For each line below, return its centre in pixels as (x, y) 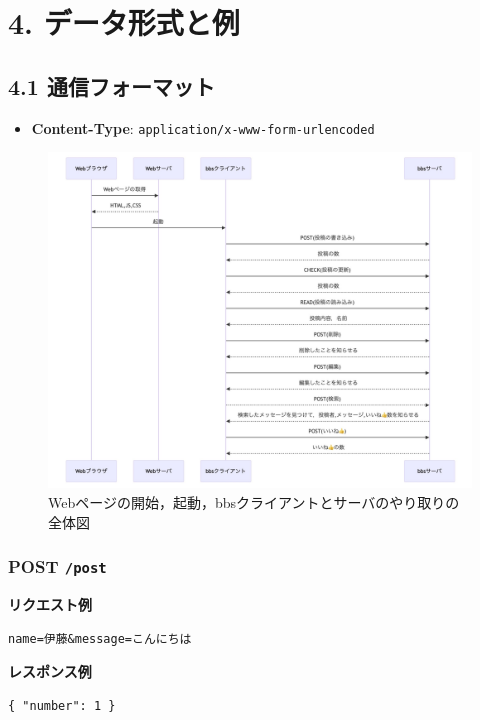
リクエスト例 (50, 604)
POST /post (57, 566)
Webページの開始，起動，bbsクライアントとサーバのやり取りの (254, 502)
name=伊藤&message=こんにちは (100, 638)
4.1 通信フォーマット (111, 85)
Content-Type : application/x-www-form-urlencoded (203, 127)
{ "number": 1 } (62, 705)
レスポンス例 (50, 671)
